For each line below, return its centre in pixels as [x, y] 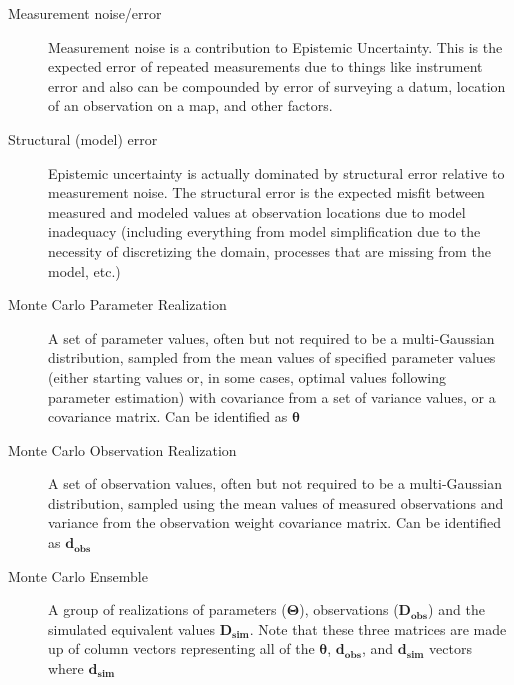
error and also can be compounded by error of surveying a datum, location [277, 85]
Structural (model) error [83, 138]
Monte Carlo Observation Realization [122, 449]
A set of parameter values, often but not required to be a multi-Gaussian [271, 337]
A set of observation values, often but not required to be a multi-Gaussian [275, 483]
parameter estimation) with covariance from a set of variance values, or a [272, 396]
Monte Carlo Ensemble [78, 575]
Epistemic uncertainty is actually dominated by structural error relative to [276, 172]
